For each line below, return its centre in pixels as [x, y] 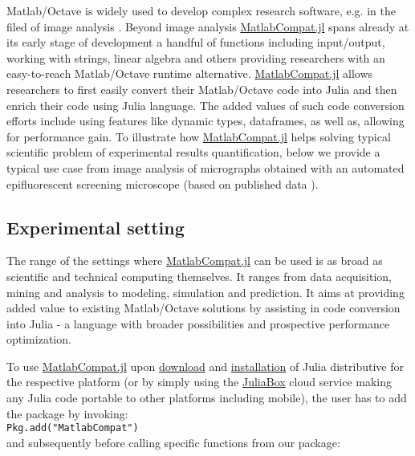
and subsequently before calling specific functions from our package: [173, 442]
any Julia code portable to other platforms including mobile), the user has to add [207, 398]
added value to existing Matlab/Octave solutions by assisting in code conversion [203, 308]
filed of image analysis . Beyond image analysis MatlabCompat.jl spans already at [208, 26]
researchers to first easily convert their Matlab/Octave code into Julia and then [202, 89]
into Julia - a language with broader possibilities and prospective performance [198, 323]
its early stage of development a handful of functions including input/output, [196, 42]
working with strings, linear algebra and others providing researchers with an [196, 57]
